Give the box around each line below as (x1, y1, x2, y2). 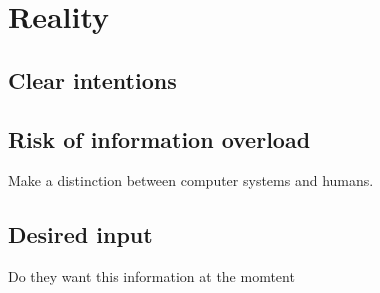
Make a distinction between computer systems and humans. (8, 170, 374, 191)
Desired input (8, 219, 153, 250)
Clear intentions (8, 64, 177, 95)
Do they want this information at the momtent (8, 266, 295, 287)
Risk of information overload (8, 123, 311, 154)
